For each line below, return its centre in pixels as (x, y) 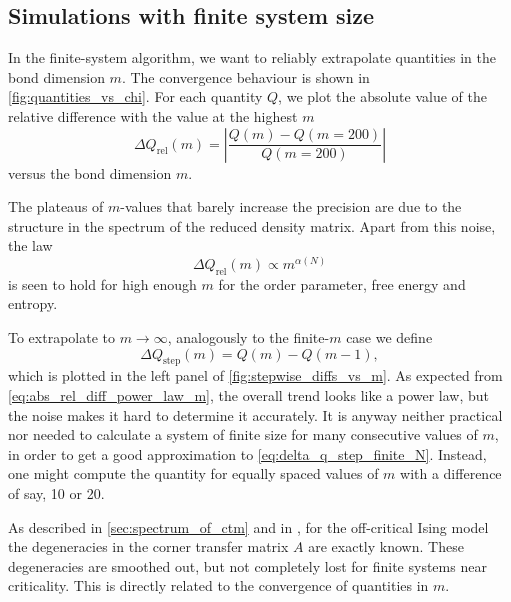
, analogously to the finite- (248, 336)
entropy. (33, 303)
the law (30, 245)
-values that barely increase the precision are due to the (291, 206)
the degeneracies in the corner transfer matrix (148, 546)
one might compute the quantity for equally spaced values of (193, 473)
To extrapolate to (61, 336)
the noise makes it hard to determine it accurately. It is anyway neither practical (255, 414)
